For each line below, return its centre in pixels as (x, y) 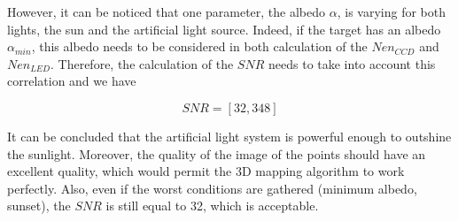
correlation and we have (72, 81)
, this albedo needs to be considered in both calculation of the (199, 46)
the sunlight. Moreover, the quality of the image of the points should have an (217, 153)
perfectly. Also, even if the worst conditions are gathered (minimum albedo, (212, 188)
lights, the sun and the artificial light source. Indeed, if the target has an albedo (224, 29)
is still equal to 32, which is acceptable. (212, 206)
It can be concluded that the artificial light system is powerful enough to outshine (229, 136)
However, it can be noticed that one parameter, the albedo (167, 11)
